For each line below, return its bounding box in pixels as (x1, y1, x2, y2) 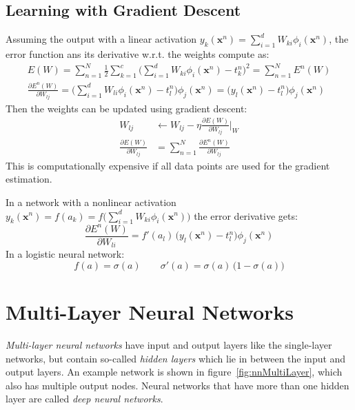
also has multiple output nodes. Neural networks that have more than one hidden (6, 378, 349, 392)
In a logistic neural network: (6, 247, 125, 261)
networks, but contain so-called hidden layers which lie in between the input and (6, 351, 346, 365)
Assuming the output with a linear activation (6, 32, 197, 46)
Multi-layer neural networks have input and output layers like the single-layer (6, 338, 332, 352)
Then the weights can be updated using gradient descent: (6, 101, 247, 115)
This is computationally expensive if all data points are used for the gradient (6, 158, 330, 172)
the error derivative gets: (194, 208, 298, 223)
